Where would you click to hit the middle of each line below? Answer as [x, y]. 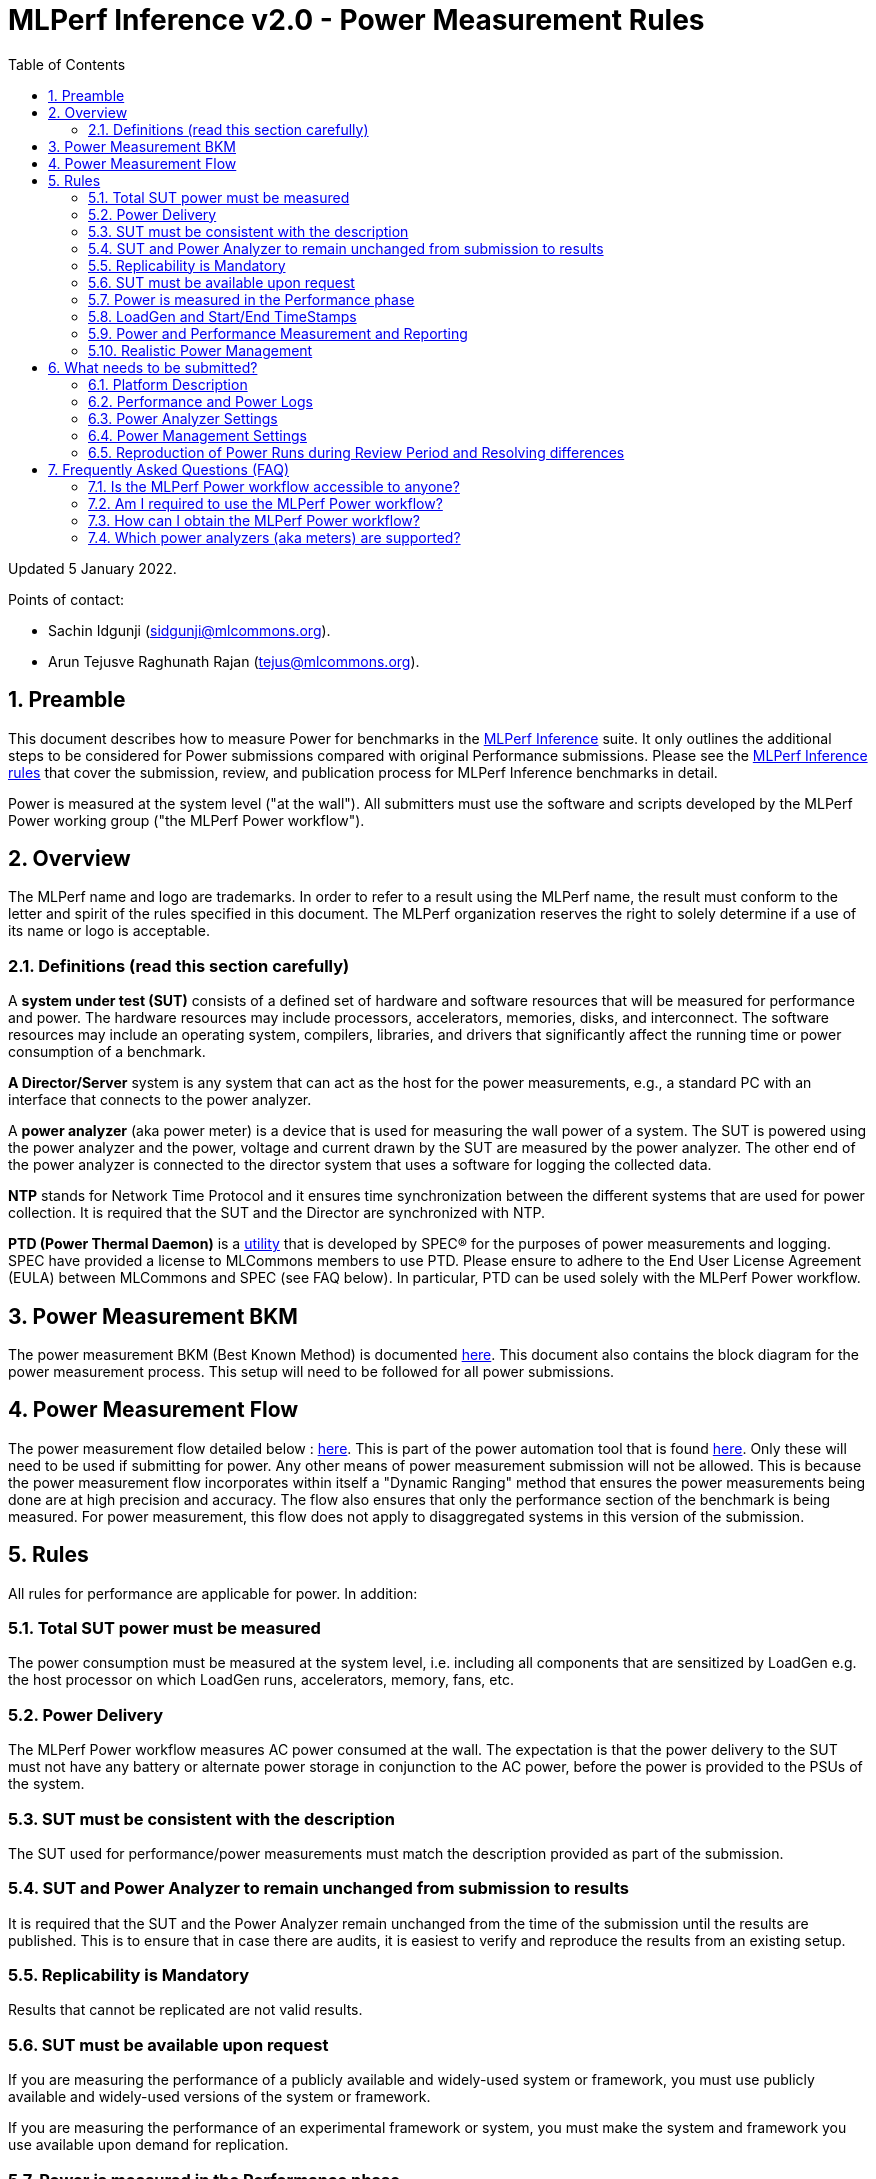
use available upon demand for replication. [148, 2145]
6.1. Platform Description [168, 384]
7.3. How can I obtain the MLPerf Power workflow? [254, 520]
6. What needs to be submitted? [153, 367]
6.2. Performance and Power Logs [200, 401]
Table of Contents [67, 64]
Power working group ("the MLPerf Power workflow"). [186, 820]
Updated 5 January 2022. [92, 568]
